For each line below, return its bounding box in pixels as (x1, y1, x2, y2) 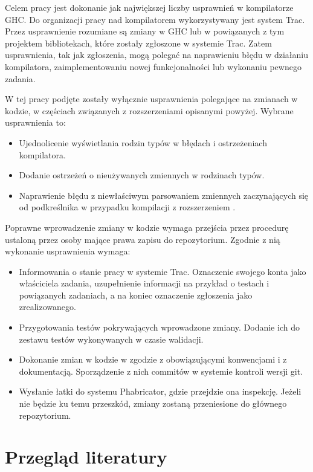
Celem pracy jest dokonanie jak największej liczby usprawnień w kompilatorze (5, 1, 294, 13)
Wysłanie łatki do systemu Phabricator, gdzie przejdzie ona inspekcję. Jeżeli (19, 385, 302, 398)
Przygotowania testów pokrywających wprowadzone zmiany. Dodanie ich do (19, 321, 300, 334)
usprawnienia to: (5, 116, 66, 129)
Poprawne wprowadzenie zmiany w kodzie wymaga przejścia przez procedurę (5, 221, 289, 233)
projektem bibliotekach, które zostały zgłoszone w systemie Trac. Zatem (5, 36, 272, 49)
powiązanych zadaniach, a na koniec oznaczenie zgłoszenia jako (19, 288, 253, 301)
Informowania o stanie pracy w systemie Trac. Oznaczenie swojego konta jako (19, 265, 306, 277)
